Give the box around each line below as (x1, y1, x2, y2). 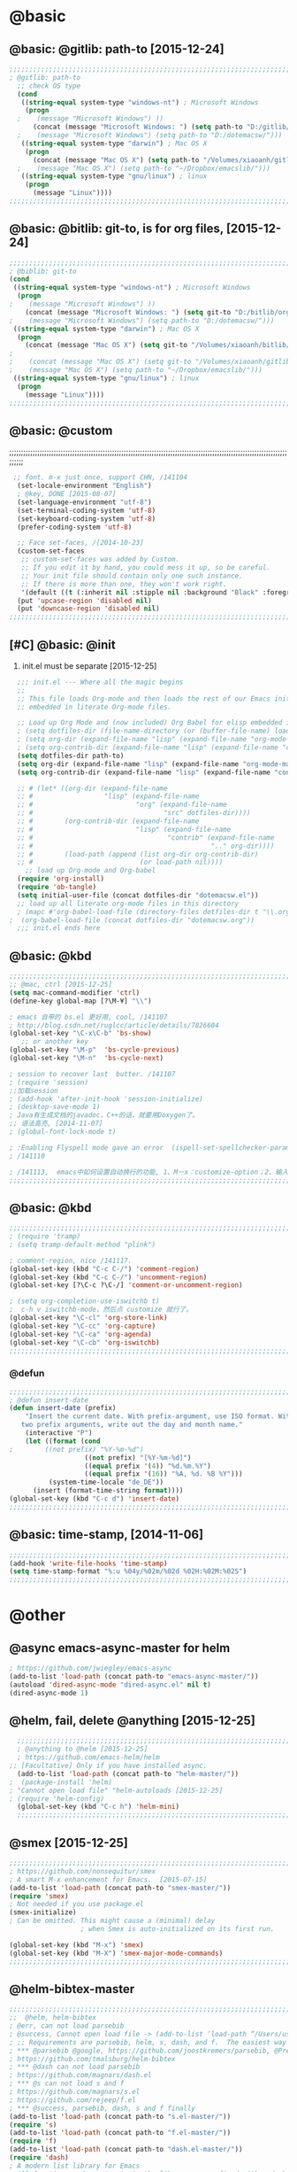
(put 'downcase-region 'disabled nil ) (17, 604, 161, 613)
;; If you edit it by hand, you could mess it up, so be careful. (20, 563, 271, 572)
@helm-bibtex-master (9, 1982, 135, 1997)
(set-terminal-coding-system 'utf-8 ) (17, 506, 156, 515)
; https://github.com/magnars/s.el (9, 2088, 141, 2097)
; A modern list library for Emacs (9, 2161, 141, 2170)
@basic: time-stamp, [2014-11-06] (9, 1527, 204, 1542)
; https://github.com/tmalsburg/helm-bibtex (9, 2054, 176, 2063)
